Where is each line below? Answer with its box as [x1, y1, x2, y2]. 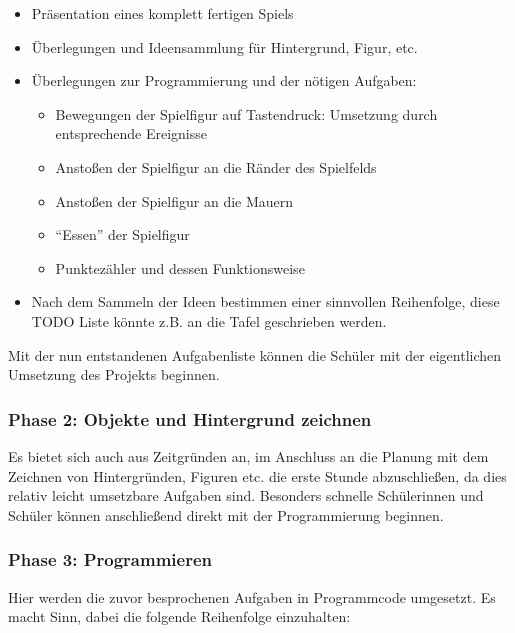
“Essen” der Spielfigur [55, 224, 190, 245]
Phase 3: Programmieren [8, 547, 213, 572]
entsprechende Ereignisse [55, 123, 207, 144]
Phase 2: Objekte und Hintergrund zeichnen [8, 406, 372, 431]
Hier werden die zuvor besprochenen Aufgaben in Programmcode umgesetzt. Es [8, 586, 496, 607]
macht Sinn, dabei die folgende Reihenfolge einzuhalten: [8, 606, 351, 627]
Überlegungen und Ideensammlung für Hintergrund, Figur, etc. [31, 36, 418, 57]
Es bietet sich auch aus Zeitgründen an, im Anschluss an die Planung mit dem [8, 445, 489, 466]
